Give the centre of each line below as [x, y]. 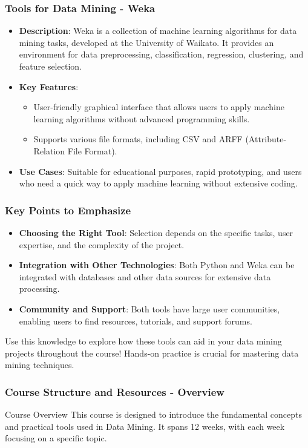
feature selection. [50, 66]
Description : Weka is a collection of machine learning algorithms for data [158, 31]
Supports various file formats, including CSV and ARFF [138, 139]
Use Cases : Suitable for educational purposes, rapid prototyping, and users [160, 171]
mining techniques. [40, 365]
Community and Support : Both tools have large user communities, [149, 308]
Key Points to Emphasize [68, 210]
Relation [49, 150]
